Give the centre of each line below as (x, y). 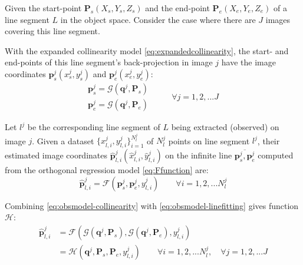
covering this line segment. (52, 31)
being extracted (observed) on (225, 127)
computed (276, 155)
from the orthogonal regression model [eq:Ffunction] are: (107, 170)
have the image (248, 62)
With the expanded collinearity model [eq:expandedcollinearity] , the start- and (147, 50)
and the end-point (177, 8)
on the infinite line (199, 155)
